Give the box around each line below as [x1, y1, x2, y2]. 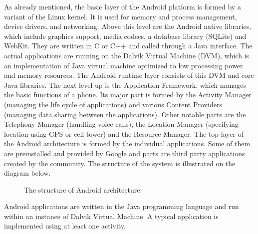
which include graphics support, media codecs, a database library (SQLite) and [4, 30, 247, 41]
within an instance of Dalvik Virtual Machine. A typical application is [4, 211, 219, 221]
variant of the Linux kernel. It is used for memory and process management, [4, 11, 237, 21]
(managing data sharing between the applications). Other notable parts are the [4, 109, 246, 119]
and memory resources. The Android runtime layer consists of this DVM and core [4, 70, 254, 80]
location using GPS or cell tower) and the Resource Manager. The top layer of [4, 128, 244, 139]
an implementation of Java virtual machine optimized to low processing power [4, 60, 243, 70]
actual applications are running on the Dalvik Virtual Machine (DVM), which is [4, 50, 250, 60]
